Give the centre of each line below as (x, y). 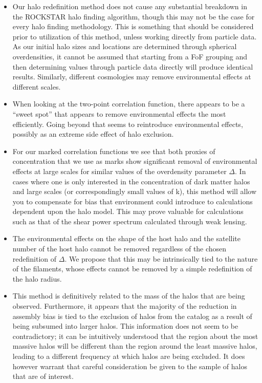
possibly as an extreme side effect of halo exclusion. (93, 134)
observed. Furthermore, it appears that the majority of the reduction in (125, 306)
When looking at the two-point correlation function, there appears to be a (129, 104)
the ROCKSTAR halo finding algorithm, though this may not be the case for (134, 16)
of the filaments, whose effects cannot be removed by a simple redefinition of (132, 269)
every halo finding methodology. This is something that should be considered (133, 26)
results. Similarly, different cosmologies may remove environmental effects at (132, 77)
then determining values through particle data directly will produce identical (133, 66)
